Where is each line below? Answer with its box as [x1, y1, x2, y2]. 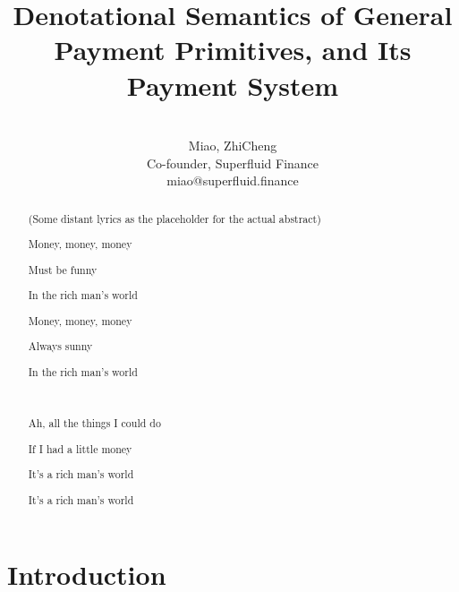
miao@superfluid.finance [166, 171, 299, 190]
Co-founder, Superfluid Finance [146, 153, 319, 172]
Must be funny [28, 262, 98, 277]
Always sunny [28, 339, 93, 354]
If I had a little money [28, 441, 132, 456]
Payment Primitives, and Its [54, 31, 412, 68]
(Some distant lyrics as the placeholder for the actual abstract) [28, 210, 321, 226]
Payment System [126, 66, 339, 103]
